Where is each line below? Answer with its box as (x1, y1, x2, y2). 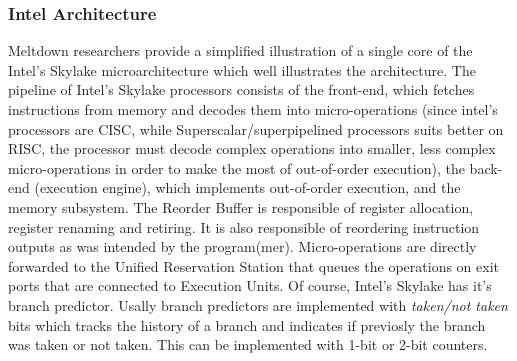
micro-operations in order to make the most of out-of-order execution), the (8, 157, 465, 178)
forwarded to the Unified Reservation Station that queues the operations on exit (8, 255, 499, 276)
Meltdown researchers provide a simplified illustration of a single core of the (8, 40, 473, 61)
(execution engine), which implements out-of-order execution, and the (34, 177, 461, 198)
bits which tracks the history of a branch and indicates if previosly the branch (8, 314, 486, 335)
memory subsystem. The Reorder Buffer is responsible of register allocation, (8, 196, 474, 217)
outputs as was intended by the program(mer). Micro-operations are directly (8, 236, 477, 257)
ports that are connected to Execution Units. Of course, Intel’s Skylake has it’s (8, 275, 492, 296)
